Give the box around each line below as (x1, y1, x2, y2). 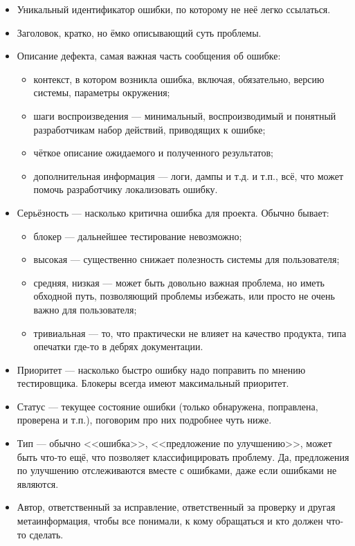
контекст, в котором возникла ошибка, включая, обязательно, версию (33, 71, 325, 86)
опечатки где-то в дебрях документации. (33, 339, 203, 354)
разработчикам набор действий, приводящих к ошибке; (33, 122, 266, 136)
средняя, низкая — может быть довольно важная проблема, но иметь (33, 275, 325, 289)
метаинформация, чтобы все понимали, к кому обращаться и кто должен (17, 513, 323, 528)
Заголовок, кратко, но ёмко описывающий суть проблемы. (17, 25, 262, 39)
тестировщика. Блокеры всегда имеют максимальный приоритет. (17, 376, 289, 390)
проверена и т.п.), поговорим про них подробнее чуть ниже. (17, 412, 272, 427)
